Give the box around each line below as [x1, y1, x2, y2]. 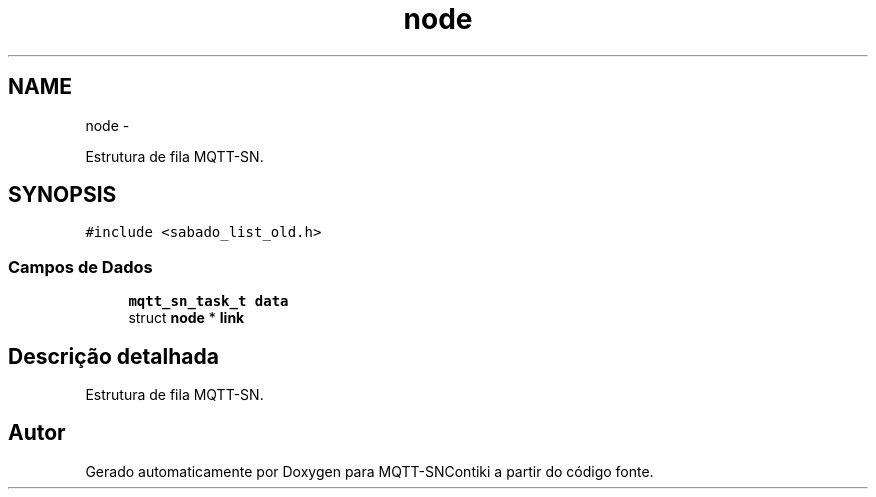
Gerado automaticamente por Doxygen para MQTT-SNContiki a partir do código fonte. [85, 462, 654, 480]
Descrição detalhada [8, 343, 219, 369]
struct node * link [128, 309, 245, 327]
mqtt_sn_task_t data [128, 293, 289, 310]
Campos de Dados [8, 256, 153, 277]
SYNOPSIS [8, 182, 117, 208]
